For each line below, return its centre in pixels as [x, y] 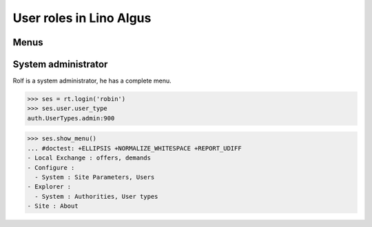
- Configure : [51, 167]
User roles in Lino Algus [82, 18]
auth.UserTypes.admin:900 [71, 118]
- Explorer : [49, 187]
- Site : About [53, 206]
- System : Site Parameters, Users [95, 177]
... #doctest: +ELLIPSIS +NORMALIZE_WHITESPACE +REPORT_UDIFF [134, 148]
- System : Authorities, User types [96, 196]
